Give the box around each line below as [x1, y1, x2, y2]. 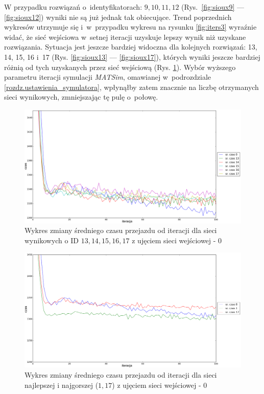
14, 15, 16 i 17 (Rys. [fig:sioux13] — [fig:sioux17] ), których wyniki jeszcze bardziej [4, 51, 260, 62]
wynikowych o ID [25, 235, 79, 245]
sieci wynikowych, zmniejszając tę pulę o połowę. [4, 91, 158, 102]
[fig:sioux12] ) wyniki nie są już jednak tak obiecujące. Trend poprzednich [4, 11, 232, 22]
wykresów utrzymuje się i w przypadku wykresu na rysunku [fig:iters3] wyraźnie [4, 21, 257, 32]
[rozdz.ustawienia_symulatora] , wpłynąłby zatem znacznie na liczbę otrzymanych [4, 81, 259, 92]
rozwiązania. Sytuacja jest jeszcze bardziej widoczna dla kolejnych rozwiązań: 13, [4, 41, 257, 52]
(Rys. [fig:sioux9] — [181, 2, 244, 12]
